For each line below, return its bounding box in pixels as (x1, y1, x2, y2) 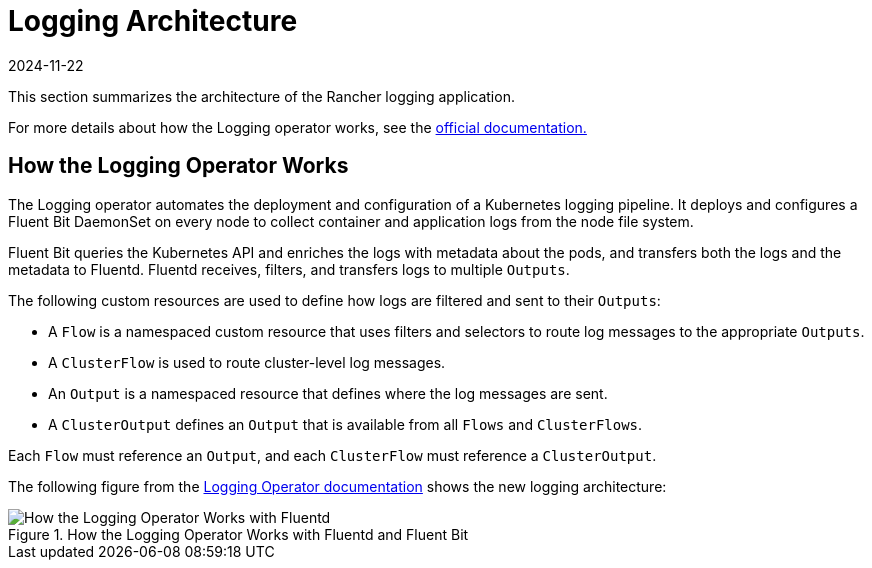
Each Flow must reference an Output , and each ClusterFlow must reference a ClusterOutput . (8, 446, 657, 464)
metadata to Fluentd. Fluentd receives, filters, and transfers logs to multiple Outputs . (8, 260, 570, 278)
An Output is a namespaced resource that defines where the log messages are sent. (48, 384, 608, 402)
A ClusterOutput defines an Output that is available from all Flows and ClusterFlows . (48, 415, 643, 433)
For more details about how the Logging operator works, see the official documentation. (8, 118, 587, 136)
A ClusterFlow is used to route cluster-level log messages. (48, 353, 446, 371)
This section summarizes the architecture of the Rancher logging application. (8, 87, 515, 105)
